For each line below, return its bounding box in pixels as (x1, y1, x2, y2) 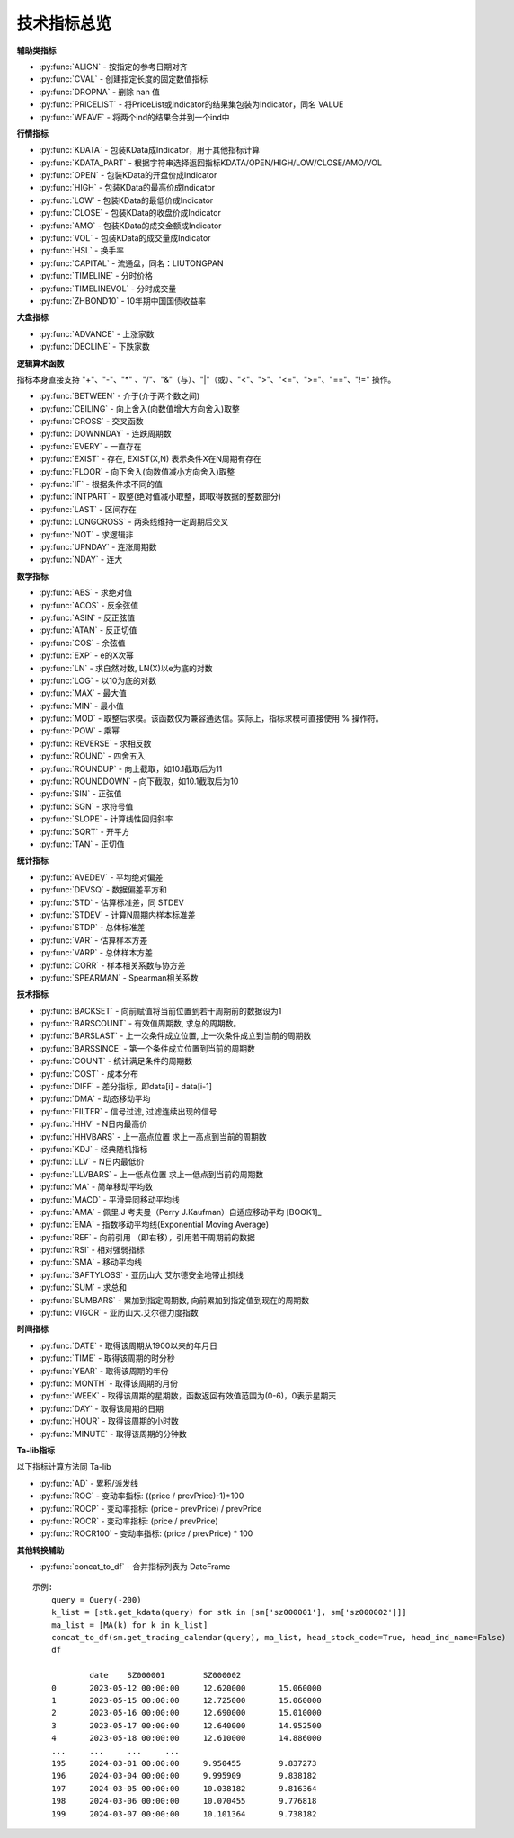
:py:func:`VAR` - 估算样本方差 (39, 935, 148, 946)
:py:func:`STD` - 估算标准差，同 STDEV (39, 897, 184, 908)
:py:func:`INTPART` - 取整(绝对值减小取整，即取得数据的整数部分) (39, 491, 282, 502)
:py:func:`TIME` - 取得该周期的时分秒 (39, 1353, 175, 1363)
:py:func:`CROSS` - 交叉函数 (39, 416, 144, 427)
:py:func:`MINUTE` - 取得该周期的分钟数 (39, 1428, 188, 1439)
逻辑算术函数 (16, 358, 65, 368)
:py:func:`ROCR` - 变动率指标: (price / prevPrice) (39, 1515, 219, 1526)
